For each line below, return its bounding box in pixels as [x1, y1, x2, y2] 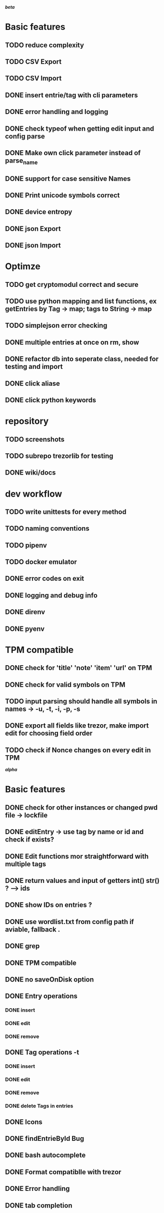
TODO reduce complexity [5, 41, 84, 49]
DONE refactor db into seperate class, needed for [5, 355, 159, 363]
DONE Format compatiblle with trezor [5, 1168, 122, 1176]
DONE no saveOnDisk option [5, 975, 94, 984]
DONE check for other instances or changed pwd [5, 803, 158, 812]
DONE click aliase [5, 379, 60, 388]
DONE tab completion [5, 1201, 73, 1210]
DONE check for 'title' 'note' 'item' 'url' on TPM [5, 664, 152, 672]
